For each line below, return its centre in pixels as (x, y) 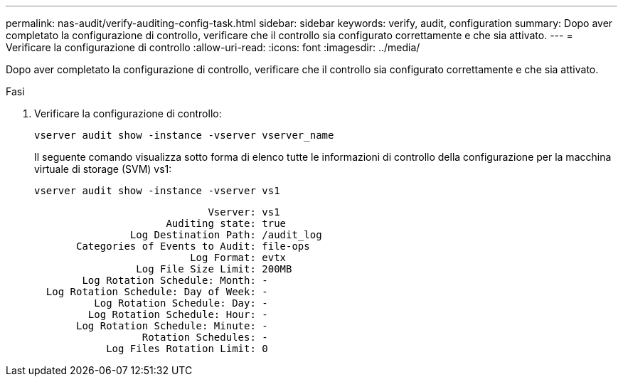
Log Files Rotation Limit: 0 (187, 349)
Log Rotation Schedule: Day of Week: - (157, 292)
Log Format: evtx (238, 258)
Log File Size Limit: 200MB (214, 269)
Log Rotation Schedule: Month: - (175, 280)
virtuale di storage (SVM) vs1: (103, 169)
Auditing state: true (226, 223)
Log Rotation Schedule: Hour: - (178, 314)
